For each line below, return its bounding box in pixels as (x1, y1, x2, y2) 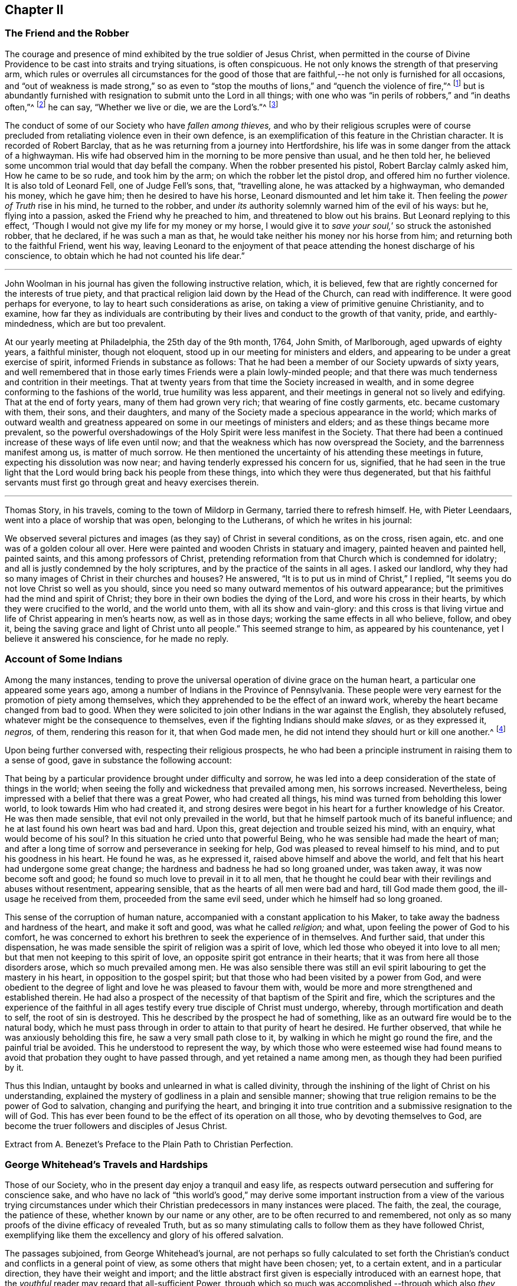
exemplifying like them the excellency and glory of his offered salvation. (5, 1230, 284, 1241)
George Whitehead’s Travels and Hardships (5, 1158, 208, 1170)
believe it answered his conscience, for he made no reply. (5, 634, 229, 644)
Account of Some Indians (5, 653, 123, 665)
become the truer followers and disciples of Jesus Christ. (5, 1120, 227, 1131)
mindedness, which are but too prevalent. (5, 319, 166, 329)
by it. (5, 1062, 24, 1072)
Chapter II (5, 2, 64, 17)
